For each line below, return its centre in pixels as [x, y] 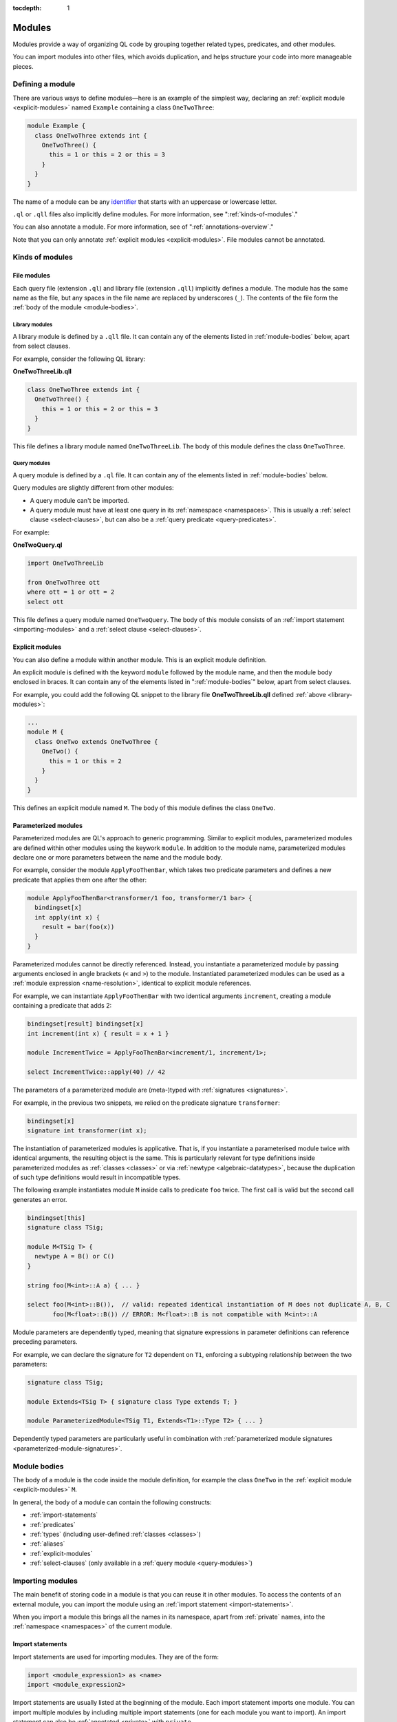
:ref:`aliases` [47, 1544]
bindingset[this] [56, 1218]
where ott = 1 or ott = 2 [71, 592]
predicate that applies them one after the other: [80, 880]
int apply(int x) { [67, 917]
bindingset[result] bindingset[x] [85, 1024]
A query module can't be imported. [79, 500]
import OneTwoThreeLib [65, 563]
